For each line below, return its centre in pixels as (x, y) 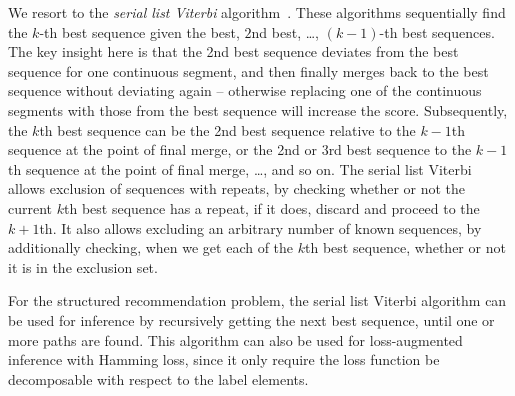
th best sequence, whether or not (405, 247)
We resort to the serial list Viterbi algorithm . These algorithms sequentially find (257, 12)
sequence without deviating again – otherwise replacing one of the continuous (245, 90)
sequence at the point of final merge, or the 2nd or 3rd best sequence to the (240, 149)
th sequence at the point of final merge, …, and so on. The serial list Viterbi (240, 168)
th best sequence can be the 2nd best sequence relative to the (227, 129)
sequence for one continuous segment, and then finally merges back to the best (248, 70)
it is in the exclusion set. (83, 266)
